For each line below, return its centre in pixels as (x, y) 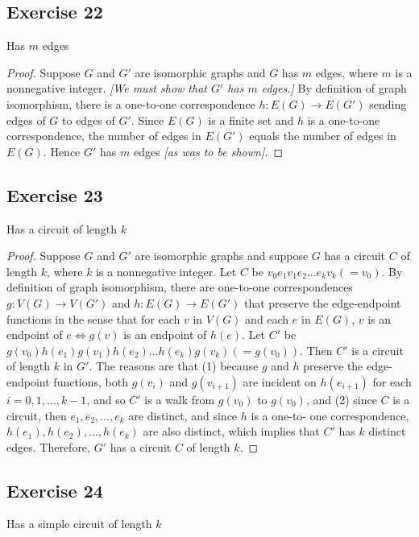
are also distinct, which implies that (231, 431)
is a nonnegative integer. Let (166, 271)
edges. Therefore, (48, 446)
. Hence (62, 151)
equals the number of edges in (323, 136)
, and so (106, 399)
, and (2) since (341, 399)
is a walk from (180, 399)
